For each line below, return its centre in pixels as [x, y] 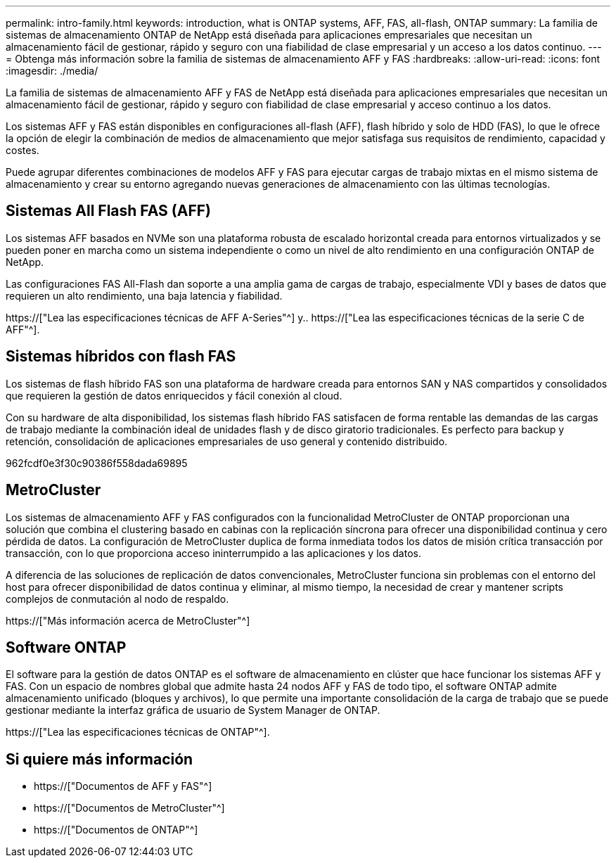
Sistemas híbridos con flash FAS [121, 357]
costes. [23, 150]
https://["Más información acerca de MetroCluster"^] [128, 620]
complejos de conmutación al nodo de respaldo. [117, 599]
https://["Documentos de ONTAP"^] [116, 830]
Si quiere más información [100, 759]
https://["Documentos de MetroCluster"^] [129, 808]
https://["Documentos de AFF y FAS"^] [123, 786]
